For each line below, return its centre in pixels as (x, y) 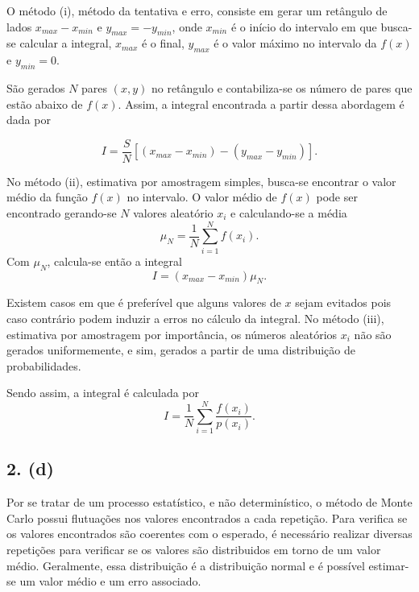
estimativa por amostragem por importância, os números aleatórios (172, 334)
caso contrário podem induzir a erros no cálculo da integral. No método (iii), (195, 318)
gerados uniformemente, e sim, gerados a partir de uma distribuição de (181, 350)
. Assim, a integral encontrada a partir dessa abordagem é (261, 103)
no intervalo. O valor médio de (202, 197)
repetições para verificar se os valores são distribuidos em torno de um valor (194, 549)
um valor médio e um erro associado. (110, 581)
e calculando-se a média (289, 213)
